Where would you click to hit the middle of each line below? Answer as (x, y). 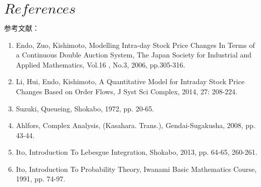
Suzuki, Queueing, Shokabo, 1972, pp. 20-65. (85, 108)
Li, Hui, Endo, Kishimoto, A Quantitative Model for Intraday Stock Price (130, 81)
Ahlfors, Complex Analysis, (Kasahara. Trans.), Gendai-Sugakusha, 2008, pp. (136, 125)
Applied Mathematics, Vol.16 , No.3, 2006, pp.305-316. (100, 64)
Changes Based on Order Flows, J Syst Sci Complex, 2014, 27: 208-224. (127, 91)
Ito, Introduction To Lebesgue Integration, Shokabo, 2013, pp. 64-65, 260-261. (137, 152)
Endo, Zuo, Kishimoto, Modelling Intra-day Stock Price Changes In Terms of (135, 45)
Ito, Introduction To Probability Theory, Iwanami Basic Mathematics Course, (136, 169)
